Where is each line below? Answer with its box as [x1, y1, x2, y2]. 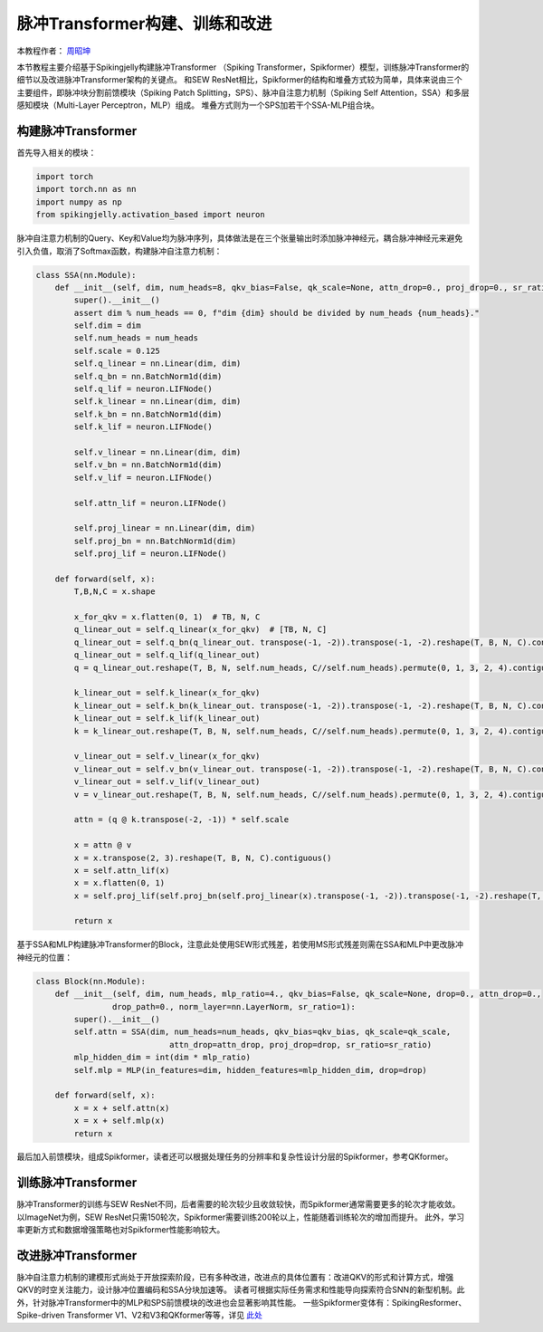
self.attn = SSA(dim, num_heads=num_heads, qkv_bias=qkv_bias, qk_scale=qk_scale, [73, 1027, 452, 1037]
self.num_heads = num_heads [73, 333, 199, 343]
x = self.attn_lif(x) [73, 865, 170, 876]
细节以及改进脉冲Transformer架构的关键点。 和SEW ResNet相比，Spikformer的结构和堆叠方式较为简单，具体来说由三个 [16, 74, 463, 85]
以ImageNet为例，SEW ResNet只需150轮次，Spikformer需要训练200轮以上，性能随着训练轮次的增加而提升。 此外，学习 [16, 1212, 465, 1222]
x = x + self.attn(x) [73, 1103, 170, 1113]
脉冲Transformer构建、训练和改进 [16, 14, 272, 34]
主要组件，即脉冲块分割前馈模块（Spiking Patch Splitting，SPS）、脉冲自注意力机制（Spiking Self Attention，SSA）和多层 [16, 87, 470, 98]
